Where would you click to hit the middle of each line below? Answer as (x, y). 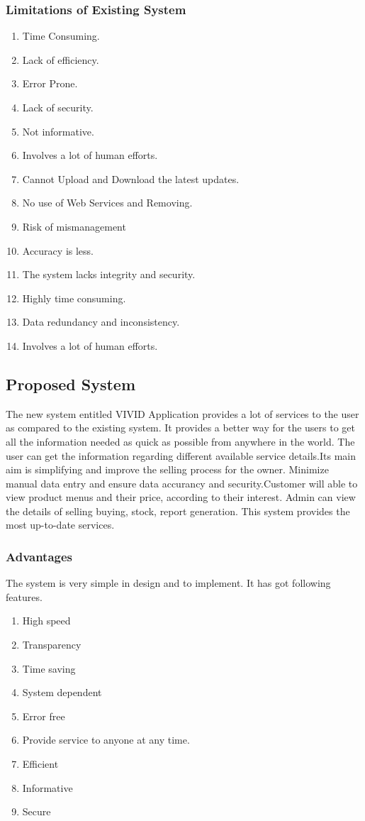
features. (24, 596)
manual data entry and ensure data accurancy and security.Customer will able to (182, 483)
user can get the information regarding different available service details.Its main (181, 455)
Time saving (49, 668)
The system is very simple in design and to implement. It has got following (168, 583)
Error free (44, 716)
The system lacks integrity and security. (109, 274)
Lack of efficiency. (61, 59)
